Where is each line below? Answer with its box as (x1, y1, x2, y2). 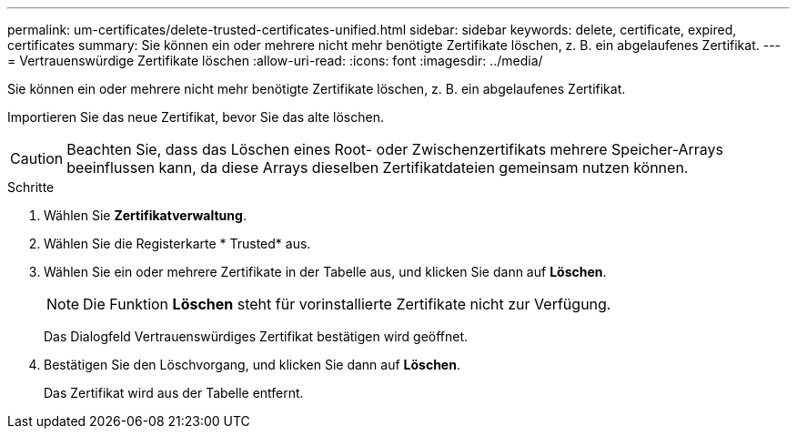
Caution (10, 149, 64, 167)
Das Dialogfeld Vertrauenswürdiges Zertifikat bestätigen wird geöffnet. (44, 329, 469, 344)
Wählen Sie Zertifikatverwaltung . (44, 208, 247, 223)
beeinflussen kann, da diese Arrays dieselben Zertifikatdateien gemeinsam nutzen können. (66, 158, 689, 177)
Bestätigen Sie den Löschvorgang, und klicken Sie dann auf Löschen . (44, 357, 460, 372)
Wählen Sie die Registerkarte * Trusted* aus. (44, 236, 311, 251)
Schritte (7, 179, 55, 195)
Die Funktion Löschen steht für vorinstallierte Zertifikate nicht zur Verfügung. (83, 295, 611, 313)
